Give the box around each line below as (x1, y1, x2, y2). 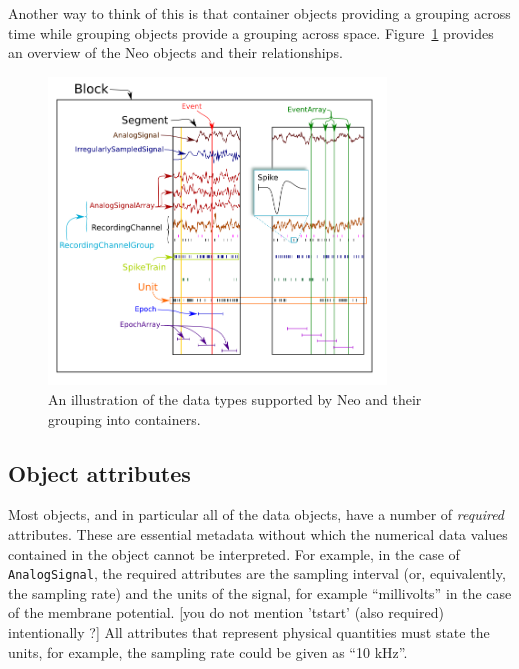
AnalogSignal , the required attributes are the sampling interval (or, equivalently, (8, 563, 506, 584)
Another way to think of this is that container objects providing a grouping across (8, 3, 511, 23)
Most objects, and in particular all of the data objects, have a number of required (8, 504, 505, 525)
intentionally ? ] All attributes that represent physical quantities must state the (8, 622, 490, 643)
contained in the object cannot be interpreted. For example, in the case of (8, 543, 460, 564)
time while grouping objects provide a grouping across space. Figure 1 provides (8, 22, 494, 43)
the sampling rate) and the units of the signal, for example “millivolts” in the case (8, 582, 512, 603)
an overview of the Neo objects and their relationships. (8, 42, 343, 63)
